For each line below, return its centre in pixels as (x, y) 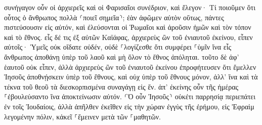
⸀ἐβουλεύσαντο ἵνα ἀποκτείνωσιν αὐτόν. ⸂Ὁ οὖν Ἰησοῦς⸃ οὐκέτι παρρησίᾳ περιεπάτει (130, 96)
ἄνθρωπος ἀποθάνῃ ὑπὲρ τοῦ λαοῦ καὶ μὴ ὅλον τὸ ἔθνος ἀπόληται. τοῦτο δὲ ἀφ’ (122, 56)
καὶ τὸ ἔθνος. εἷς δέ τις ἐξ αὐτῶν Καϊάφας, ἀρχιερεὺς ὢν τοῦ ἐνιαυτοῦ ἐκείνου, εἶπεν (128, 37)
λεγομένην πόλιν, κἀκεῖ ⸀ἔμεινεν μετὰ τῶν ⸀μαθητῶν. (82, 116)
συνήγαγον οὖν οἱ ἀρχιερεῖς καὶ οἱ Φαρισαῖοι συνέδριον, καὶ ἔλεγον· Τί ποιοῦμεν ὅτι (130, 7)
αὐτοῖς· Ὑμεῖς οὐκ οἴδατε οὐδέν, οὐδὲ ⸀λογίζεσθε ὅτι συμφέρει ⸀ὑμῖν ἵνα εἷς (118, 47)
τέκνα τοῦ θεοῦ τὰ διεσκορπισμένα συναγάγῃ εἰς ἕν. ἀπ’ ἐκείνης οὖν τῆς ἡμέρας (121, 86)
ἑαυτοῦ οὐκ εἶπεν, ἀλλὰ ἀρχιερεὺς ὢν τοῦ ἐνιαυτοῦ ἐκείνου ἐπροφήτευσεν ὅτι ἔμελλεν (130, 67)
